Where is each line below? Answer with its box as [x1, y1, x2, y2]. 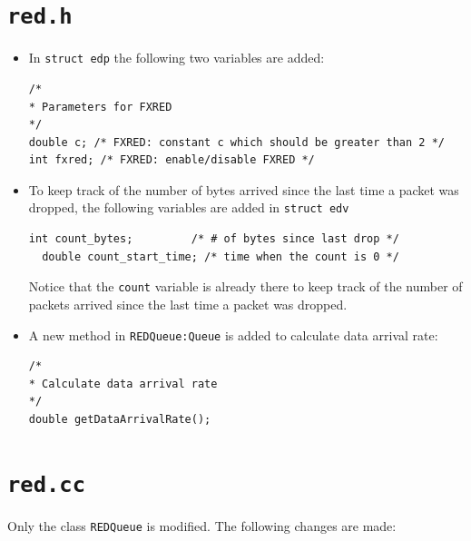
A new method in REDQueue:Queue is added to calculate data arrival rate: [28, 325, 438, 344]
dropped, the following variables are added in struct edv [28, 198, 349, 217]
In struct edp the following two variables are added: [28, 48, 325, 67]
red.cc [7, 471, 85, 497]
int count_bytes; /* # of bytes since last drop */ [28, 232, 399, 246]
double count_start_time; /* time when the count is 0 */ [42, 250, 399, 263]
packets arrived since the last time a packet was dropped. [28, 294, 348, 313]
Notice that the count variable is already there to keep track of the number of [28, 277, 463, 296]
